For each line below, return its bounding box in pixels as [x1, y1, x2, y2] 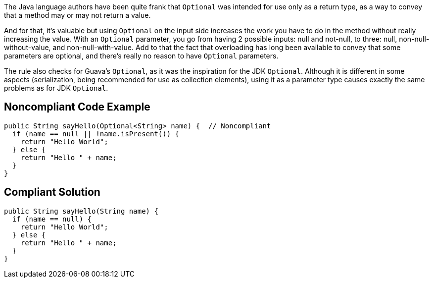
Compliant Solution [4, 186, 100, 199]
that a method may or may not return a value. [4, 11, 151, 19]
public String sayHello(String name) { [4, 207, 158, 215]
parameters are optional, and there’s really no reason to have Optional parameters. [4, 52, 279, 60]
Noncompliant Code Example [4, 101, 150, 113]
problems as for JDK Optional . [4, 84, 108, 92]
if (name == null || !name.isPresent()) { [12, 129, 180, 138]
